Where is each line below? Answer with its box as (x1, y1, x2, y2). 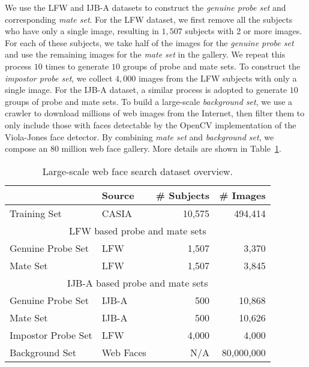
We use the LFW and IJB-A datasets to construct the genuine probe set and (5, 1, 286, 13)
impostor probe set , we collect (5, 71, 113, 84)
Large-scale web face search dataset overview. (42, 164, 233, 178)
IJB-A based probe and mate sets (67, 275, 208, 290)
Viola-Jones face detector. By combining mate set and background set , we (5, 130, 274, 143)
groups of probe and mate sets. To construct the (122, 59, 301, 72)
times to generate (45, 59, 109, 72)
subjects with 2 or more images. (185, 25, 302, 37)
